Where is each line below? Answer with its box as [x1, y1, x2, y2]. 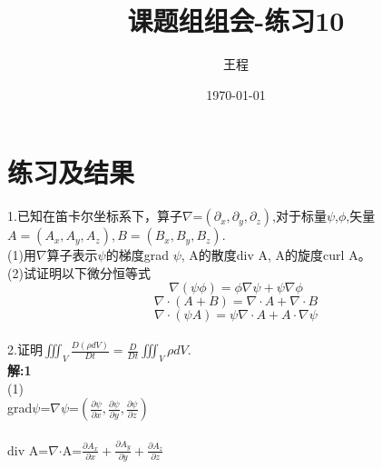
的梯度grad [105, 245, 169, 264]
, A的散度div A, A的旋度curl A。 [181, 245, 371, 264]
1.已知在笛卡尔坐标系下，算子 [7, 206, 182, 225]
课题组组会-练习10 [127, 2, 345, 39]
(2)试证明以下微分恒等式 [7, 263, 151, 282]
